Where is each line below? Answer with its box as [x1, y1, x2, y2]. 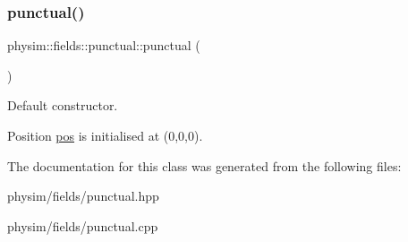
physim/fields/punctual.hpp [7, 186, 159, 205]
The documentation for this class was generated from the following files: [7, 156, 402, 175]
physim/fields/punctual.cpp [7, 216, 158, 235]
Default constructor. [7, 96, 118, 115]
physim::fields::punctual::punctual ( [7, 36, 200, 55]
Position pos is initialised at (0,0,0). [7, 126, 203, 144]
